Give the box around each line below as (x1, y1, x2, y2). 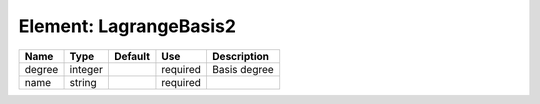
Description (211, 49, 270, 63)
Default (113, 49, 150, 63)
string (69, 75, 97, 89)
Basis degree (211, 62, 274, 76)
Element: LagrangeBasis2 (18, 15, 237, 37)
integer (69, 62, 104, 76)
